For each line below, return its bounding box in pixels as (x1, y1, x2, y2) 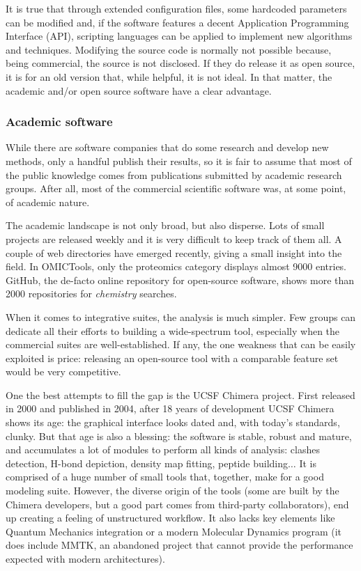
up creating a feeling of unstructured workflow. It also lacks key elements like (6, 510, 335, 525)
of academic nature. (6, 194, 90, 209)
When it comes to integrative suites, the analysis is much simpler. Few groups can (6, 309, 356, 324)
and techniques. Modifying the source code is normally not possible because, (6, 42, 332, 56)
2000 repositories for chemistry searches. (6, 286, 177, 301)
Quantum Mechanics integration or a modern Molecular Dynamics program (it (6, 524, 342, 538)
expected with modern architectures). (6, 552, 165, 565)
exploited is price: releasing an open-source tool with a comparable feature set (6, 350, 339, 365)
